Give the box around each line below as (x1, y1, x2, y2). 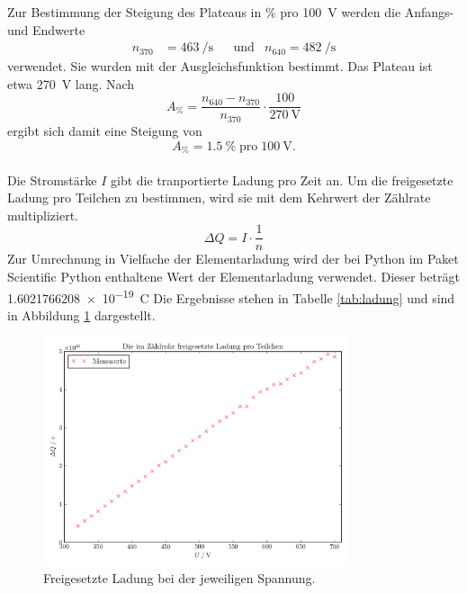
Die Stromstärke (7, 170, 97, 189)
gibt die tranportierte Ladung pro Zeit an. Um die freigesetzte (111, 170, 454, 189)
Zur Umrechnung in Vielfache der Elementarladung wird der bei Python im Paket (7, 249, 459, 268)
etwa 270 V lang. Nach (7, 74, 135, 93)
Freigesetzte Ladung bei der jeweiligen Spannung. (43, 569, 316, 588)
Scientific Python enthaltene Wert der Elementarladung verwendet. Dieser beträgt (7, 267, 460, 285)
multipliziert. (7, 205, 79, 224)
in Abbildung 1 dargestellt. (7, 305, 156, 324)
